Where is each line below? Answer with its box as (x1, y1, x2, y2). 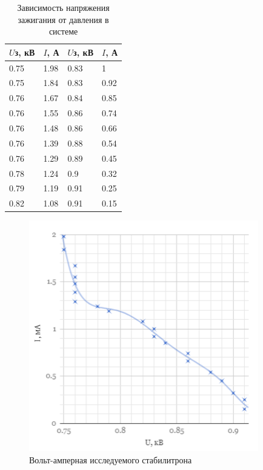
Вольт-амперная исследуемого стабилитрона (29, 453, 192, 466)
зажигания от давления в (18, 13, 109, 25)
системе (48, 25, 78, 38)
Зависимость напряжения (17, 1, 110, 13)
